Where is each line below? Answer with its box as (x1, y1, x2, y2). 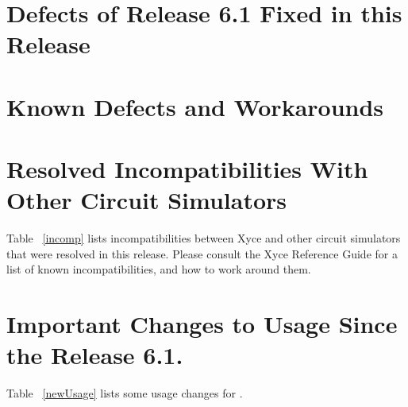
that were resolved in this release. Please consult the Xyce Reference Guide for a (6, 245, 398, 262)
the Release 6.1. (6, 339, 183, 371)
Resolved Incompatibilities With (6, 153, 368, 185)
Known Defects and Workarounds (6, 90, 384, 122)
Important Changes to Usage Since (6, 308, 398, 340)
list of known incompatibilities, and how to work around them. (6, 261, 311, 277)
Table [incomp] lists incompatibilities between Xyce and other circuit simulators (6, 230, 401, 246)
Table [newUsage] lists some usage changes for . (6, 385, 243, 401)
